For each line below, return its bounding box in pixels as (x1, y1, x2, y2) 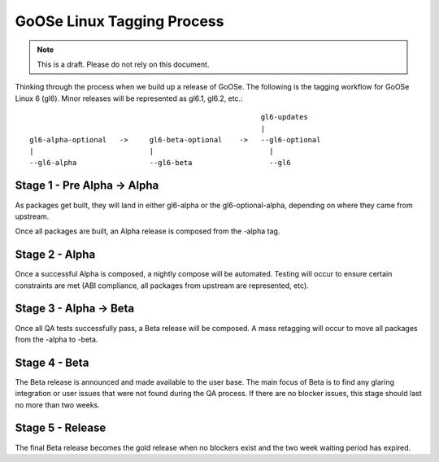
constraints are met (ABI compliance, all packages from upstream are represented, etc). (15, 281, 309, 290)
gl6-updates (260, 112, 308, 122)
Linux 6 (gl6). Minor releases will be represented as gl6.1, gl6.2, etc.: (15, 94, 243, 103)
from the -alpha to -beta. (15, 334, 98, 344)
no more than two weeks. (15, 399, 101, 410)
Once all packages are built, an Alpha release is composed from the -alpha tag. (15, 226, 280, 236)
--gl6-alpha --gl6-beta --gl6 (29, 158, 292, 167)
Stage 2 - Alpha (15, 248, 96, 262)
